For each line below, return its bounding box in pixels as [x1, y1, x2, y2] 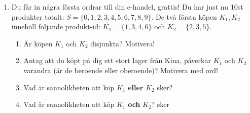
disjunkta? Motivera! [90, 38, 155, 48]
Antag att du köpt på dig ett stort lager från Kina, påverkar [23, 55, 211, 66]
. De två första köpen [151, 11, 217, 22]
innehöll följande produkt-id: [11, 21, 100, 32]
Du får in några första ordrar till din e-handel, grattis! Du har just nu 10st [11, 2, 243, 12]
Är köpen [23, 38, 53, 48]
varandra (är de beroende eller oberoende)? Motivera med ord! [23, 65, 218, 75]
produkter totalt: [11, 11, 64, 22]
